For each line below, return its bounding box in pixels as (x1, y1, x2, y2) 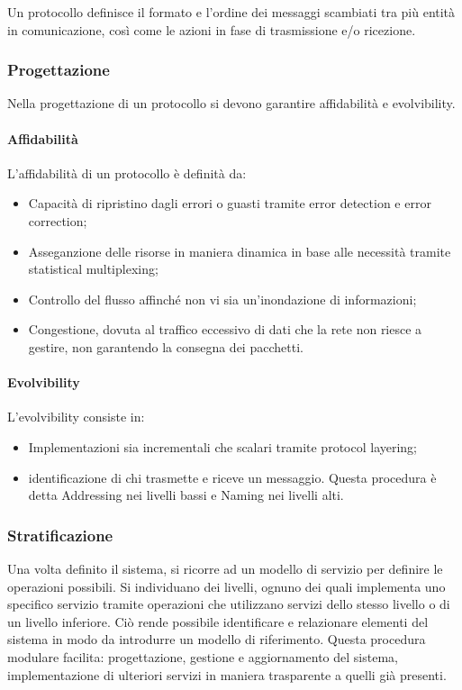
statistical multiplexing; (28, 259, 159, 278)
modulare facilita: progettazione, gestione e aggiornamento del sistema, (7, 647, 398, 666)
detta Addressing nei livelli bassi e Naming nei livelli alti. (28, 486, 344, 504)
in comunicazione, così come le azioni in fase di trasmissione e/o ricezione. (7, 20, 416, 39)
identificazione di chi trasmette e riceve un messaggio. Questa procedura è (28, 468, 437, 486)
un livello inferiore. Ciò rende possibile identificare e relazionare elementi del (7, 612, 429, 631)
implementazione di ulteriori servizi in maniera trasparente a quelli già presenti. (7, 665, 447, 684)
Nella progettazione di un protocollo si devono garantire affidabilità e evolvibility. (7, 94, 456, 113)
